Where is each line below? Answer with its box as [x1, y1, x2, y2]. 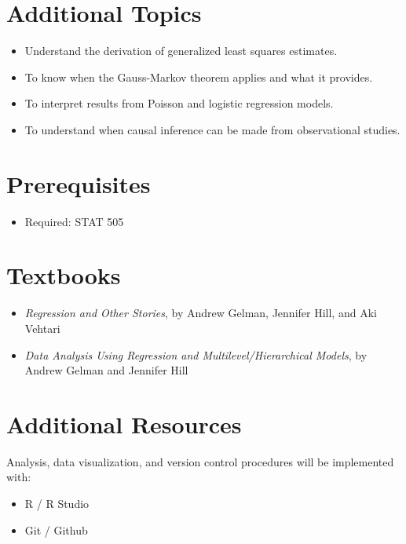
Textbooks [6, 259, 121, 291]
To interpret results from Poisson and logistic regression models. [24, 95, 334, 111]
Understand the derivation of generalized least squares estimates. [24, 42, 338, 59]
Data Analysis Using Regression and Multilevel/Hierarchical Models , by [24, 346, 368, 363]
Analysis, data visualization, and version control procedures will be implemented [6, 453, 394, 469]
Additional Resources [6, 407, 242, 440]
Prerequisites [6, 167, 151, 199]
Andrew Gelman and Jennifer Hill [24, 362, 188, 378]
